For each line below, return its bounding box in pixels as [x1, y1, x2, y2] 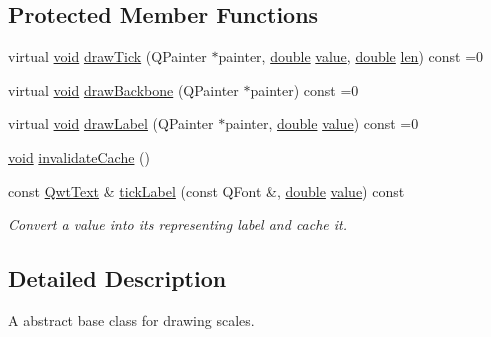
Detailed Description [8, 263, 227, 294]
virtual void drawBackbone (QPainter [8, 79, 239, 100]
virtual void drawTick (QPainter [8, 46, 207, 67]
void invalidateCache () [8, 146, 150, 167]
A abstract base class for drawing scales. [8, 309, 255, 330]
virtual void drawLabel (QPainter [8, 113, 214, 134]
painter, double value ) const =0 [225, 113, 419, 134]
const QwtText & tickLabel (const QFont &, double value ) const [8, 180, 405, 201]
